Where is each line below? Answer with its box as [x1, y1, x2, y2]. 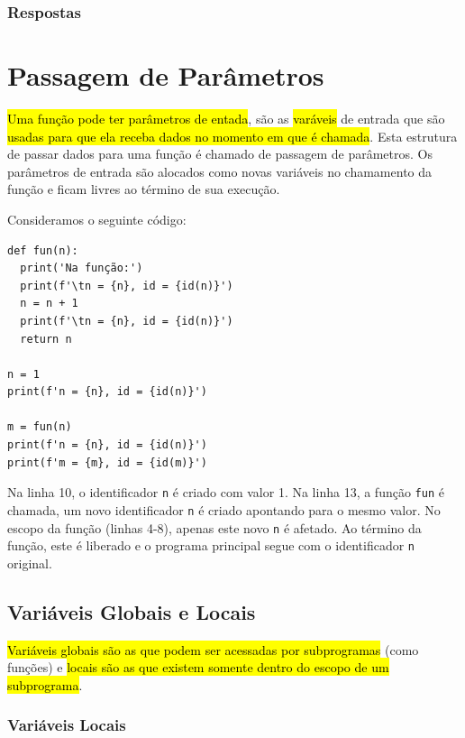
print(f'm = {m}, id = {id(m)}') [7, 456, 207, 469]
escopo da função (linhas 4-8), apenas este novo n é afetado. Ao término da [7, 518, 422, 537]
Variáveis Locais [7, 714, 126, 736]
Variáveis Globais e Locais [7, 597, 256, 625]
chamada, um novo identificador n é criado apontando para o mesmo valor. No [7, 500, 441, 519]
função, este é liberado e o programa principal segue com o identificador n [7, 536, 415, 555]
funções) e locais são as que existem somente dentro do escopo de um [7, 658, 389, 677]
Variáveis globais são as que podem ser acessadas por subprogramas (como [7, 640, 419, 659]
